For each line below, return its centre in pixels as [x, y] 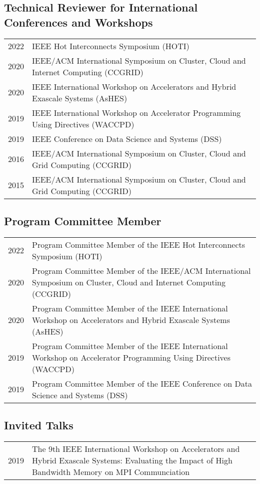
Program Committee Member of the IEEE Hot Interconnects [139, 244]
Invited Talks [39, 425]
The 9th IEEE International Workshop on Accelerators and [136, 449]
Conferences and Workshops [78, 22]
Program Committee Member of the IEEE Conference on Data [142, 383]
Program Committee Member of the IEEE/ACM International [141, 270]
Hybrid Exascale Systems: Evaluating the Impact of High [132, 460]
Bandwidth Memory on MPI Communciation [111, 472]
